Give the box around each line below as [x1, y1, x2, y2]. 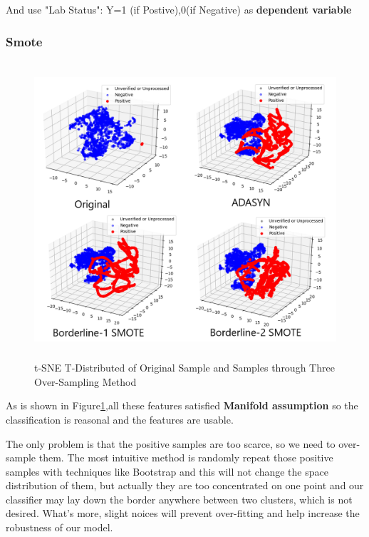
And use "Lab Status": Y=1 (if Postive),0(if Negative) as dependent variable [6, 2, 352, 16]
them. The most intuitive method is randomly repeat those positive [38, 450, 333, 465]
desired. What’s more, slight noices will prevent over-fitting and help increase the [6, 506, 360, 521]
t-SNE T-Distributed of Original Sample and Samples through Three [34, 360, 335, 375]
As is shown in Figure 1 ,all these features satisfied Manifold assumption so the [6, 398, 358, 413]
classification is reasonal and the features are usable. [6, 411, 234, 426]
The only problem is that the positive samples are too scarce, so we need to [6, 436, 336, 451]
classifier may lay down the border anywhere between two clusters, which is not [6, 491, 353, 506]
